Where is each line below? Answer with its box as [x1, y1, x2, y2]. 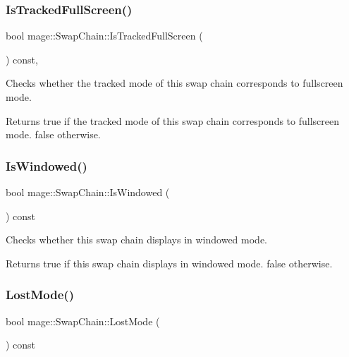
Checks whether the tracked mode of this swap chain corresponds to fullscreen [6, 75, 343, 90]
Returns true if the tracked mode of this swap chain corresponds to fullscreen [6, 113, 340, 128]
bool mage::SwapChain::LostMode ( [6, 313, 160, 328]
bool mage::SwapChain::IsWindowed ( [6, 185, 170, 199]
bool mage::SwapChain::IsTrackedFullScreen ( [6, 28, 203, 43]
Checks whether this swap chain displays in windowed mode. [6, 232, 268, 247]
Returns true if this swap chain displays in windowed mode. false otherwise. [6, 255, 333, 270]
